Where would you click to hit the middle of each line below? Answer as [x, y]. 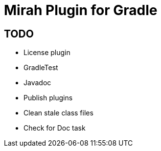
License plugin [47, 53]
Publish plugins [48, 98]
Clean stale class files [58, 113]
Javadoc [37, 83]
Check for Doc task [55, 128]
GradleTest [41, 68]
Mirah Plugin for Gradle [81, 10]
